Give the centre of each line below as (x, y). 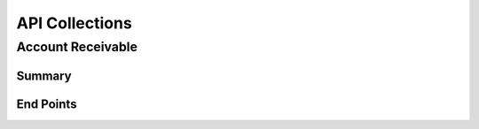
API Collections (74, 23)
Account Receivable (77, 47)
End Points (47, 104)
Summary (44, 76)
